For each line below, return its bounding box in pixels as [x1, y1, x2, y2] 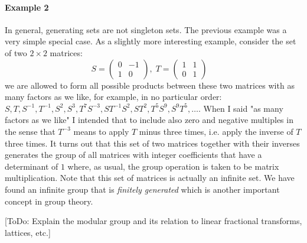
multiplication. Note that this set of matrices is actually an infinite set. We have [5, 171, 295, 184]
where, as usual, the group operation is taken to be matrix [67, 160, 279, 172]
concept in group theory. [5, 195, 93, 207]
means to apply [73, 125, 129, 137]
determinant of [5, 160, 58, 172]
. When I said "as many [198, 102, 283, 114]
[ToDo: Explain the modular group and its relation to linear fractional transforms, [5, 215, 302, 227]
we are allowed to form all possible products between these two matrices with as [5, 79, 295, 91]
